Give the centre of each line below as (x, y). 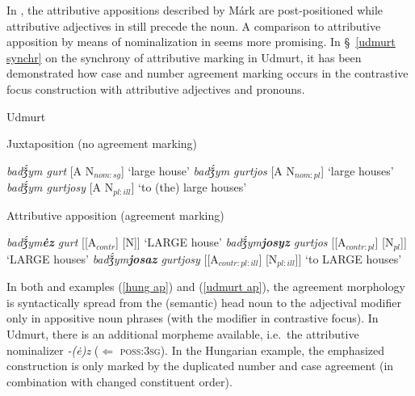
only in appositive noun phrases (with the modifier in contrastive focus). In (193, 318)
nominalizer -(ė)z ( (53, 350)
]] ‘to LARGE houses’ (348, 258)
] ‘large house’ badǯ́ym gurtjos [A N (208, 170)
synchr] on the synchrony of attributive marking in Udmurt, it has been (184, 57)
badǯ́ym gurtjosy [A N (60, 187)
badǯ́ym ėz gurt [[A (52, 242)
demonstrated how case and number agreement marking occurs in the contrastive (207, 73)
